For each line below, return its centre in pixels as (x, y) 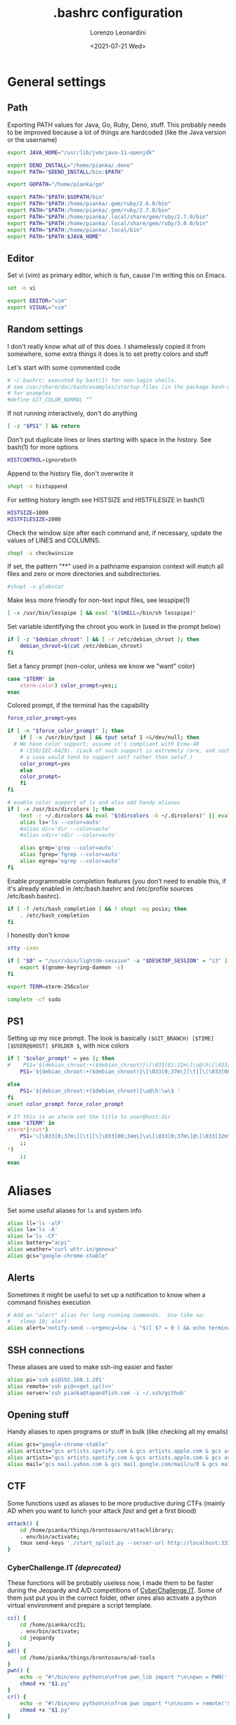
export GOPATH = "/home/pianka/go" (56, 184)
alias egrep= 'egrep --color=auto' (70, 861)
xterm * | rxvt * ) (28, 1130)
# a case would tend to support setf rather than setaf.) (106, 757)
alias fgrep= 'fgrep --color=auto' (70, 855)
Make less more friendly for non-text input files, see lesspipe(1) (99, 600)
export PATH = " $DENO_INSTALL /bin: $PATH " (66, 172)
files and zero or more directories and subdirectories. (84, 574)
